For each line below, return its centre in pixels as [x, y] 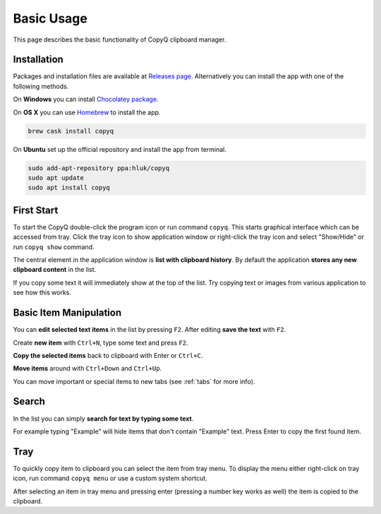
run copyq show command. [54, 246]
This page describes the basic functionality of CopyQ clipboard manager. [120, 40]
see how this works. [42, 292]
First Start [36, 210]
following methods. [41, 86]
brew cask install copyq [71, 131]
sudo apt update [56, 178]
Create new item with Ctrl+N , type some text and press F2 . [101, 342]
